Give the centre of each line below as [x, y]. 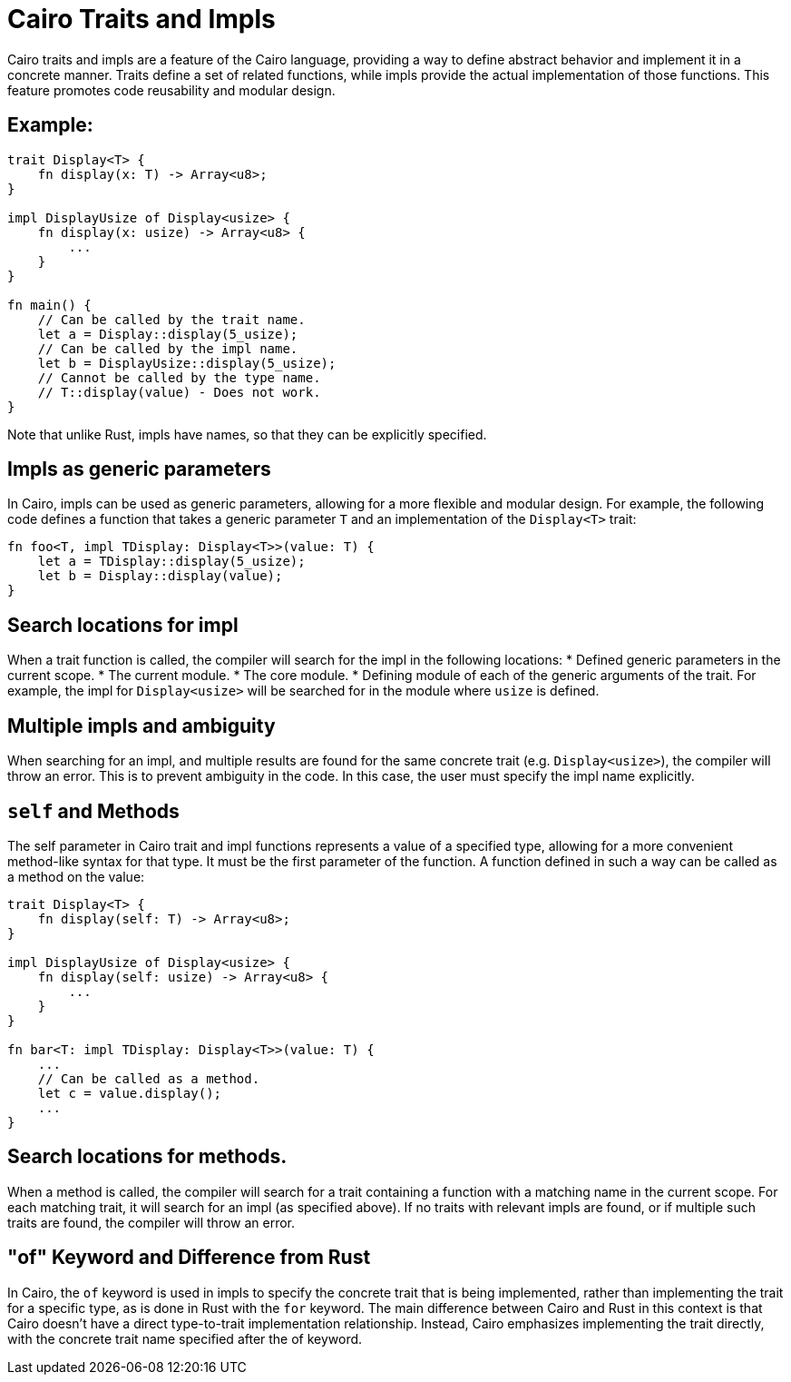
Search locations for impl [123, 625]
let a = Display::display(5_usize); [168, 334]
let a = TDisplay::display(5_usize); [171, 562]
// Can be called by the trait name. [171, 319]
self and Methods [93, 811]
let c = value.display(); [130, 1093]
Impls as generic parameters [139, 469]
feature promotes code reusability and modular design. [171, 90]
